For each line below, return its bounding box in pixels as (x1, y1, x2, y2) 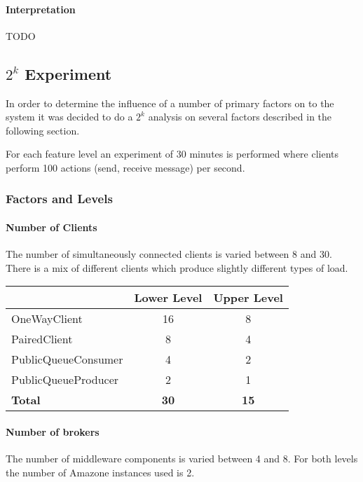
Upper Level (213, 289, 283, 306)
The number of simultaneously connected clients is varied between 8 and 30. (6, 247, 332, 261)
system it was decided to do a (6, 109, 133, 124)
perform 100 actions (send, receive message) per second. (6, 160, 245, 174)
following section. (6, 123, 80, 137)
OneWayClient (11, 310, 83, 327)
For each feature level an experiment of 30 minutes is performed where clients (6, 146, 339, 161)
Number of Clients (6, 220, 97, 234)
